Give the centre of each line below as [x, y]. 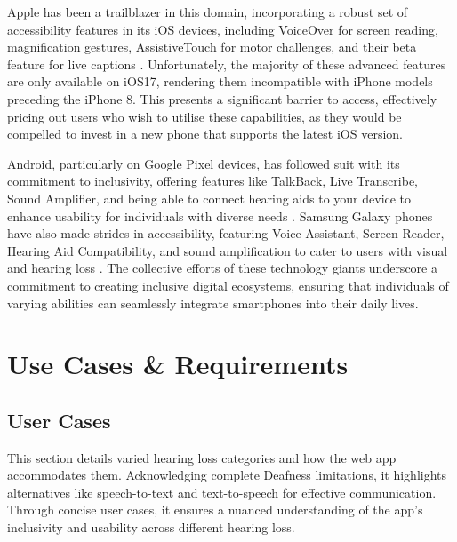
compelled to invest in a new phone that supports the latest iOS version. [205, 134]
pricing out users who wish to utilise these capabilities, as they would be [204, 116]
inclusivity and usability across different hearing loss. [151, 527]
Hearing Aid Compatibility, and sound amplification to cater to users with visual [228, 250]
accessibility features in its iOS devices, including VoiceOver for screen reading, [223, 29]
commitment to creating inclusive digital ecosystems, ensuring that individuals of [228, 285]
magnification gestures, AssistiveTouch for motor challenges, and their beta [212, 47]
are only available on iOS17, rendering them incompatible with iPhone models [220, 81]
